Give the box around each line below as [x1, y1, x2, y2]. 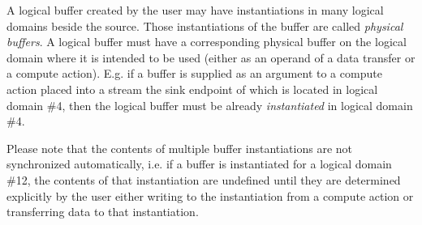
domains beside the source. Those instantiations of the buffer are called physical [6, 17, 403, 34]
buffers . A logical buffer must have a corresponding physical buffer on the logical [6, 33, 407, 50]
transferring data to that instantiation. [6, 203, 199, 220]
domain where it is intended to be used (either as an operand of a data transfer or [6, 49, 416, 66]
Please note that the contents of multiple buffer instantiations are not [6, 139, 353, 156]
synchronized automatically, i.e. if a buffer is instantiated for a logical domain [6, 155, 392, 172]
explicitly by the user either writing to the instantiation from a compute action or [6, 187, 414, 204]
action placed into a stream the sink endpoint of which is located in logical [6, 80, 378, 97]
